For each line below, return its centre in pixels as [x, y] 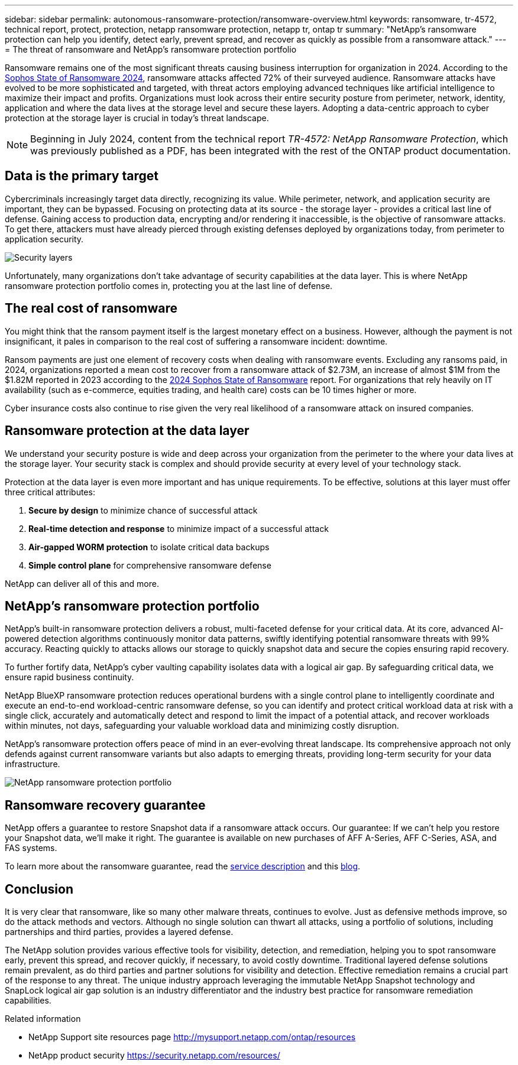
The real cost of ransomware [91, 309]
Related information [43, 1019]
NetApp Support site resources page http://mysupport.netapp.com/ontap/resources [192, 1037]
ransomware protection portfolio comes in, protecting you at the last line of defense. [169, 285]
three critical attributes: [50, 492]
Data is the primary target [82, 176]
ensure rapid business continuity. [69, 677]
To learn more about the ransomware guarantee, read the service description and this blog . [183, 866]
